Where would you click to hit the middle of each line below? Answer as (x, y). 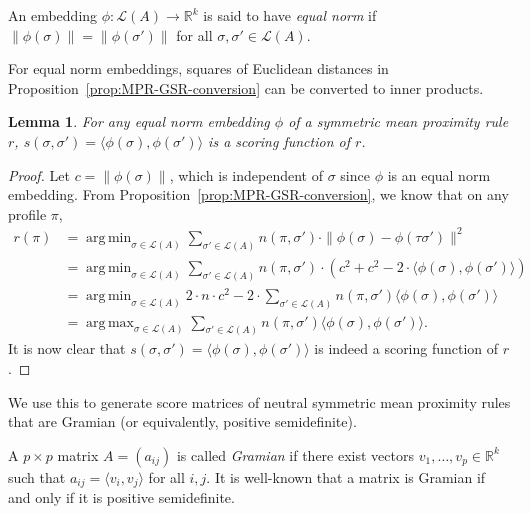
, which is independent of (246, 174)
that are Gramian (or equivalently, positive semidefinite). (182, 421)
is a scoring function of (279, 140)
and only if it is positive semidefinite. (121, 497)
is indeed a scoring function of (406, 348)
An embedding (53, 15)
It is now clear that (67, 348)
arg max (110, 322)
